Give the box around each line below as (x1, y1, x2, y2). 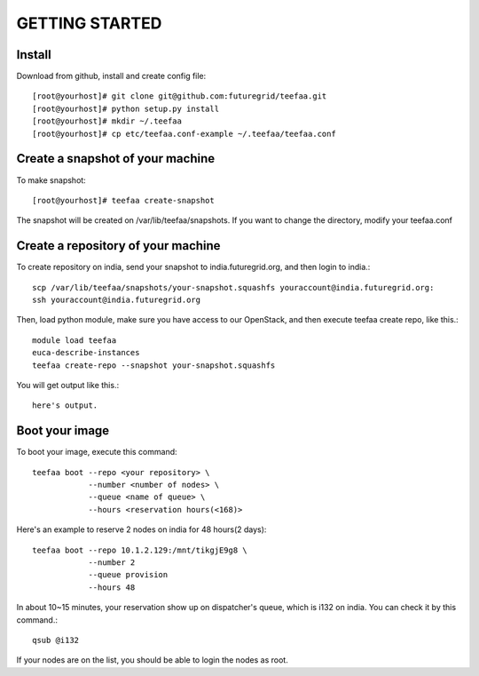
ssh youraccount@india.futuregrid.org (32, 295, 201, 305)
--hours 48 (88, 582, 136, 592)
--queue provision (88, 569, 169, 580)
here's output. (32, 401, 98, 410)
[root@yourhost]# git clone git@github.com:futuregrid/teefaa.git (32, 91, 327, 101)
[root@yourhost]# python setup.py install (32, 103, 220, 114)
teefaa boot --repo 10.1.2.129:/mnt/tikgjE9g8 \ (32, 545, 247, 555)
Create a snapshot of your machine (16, 151, 216, 166)
